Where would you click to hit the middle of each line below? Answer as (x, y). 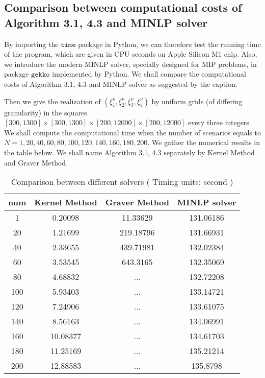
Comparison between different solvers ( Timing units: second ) (122, 182)
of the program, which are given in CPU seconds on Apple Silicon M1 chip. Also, (131, 54)
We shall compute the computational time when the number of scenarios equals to (132, 132)
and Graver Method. (36, 162)
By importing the (31, 44)
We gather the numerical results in (206, 142)
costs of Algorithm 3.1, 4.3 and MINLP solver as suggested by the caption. (121, 84)
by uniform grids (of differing (197, 101)
